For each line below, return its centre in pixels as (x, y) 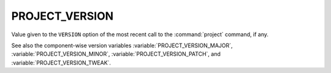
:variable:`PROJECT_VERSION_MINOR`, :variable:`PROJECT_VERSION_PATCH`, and (116, 54)
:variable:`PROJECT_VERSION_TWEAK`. (61, 63)
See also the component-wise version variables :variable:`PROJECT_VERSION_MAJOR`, (122, 45)
